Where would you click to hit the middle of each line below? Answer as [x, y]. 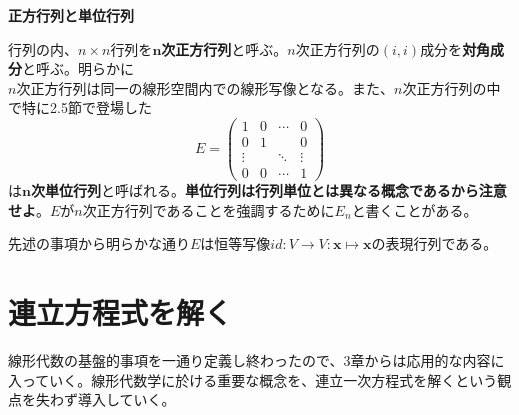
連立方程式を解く [120, 312]
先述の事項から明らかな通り [99, 243]
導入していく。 [126, 399]
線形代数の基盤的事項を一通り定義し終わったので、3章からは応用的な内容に [256, 360]
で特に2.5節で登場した [80, 107]
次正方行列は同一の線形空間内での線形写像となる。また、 [205, 87]
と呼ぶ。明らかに [78, 68]
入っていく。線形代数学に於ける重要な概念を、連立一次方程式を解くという [253, 379]
